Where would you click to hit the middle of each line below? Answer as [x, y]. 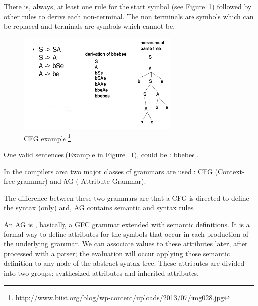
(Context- [230, 171]
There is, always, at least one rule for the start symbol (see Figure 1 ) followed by [128, 6]
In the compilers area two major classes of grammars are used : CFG [108, 171]
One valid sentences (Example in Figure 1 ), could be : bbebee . [101, 154]
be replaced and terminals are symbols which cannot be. [90, 26]
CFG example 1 [48, 137]
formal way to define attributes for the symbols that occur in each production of [126, 234]
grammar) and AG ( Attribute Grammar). [82, 181]
